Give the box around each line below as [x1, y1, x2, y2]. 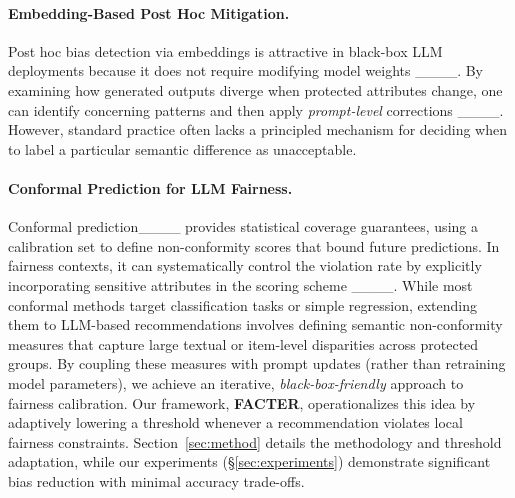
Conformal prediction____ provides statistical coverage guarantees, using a [8, 216, 478, 237]
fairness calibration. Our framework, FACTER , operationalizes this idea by [8, 392, 476, 413]
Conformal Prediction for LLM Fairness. [8, 177, 293, 198]
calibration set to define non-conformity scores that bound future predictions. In [8, 235, 500, 256]
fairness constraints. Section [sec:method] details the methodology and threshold [8, 431, 502, 452]
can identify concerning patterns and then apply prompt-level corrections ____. [8, 99, 504, 120]
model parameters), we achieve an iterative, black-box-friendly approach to [8, 372, 464, 393]
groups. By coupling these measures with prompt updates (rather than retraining [8, 353, 506, 374]
